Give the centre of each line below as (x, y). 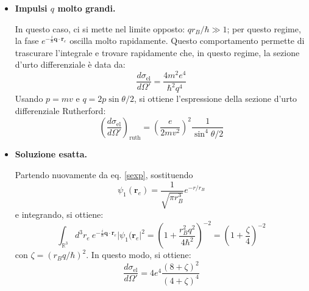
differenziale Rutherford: (60, 111)
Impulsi (31, 8)
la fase (27, 41)
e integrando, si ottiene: (59, 214)
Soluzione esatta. (51, 154)
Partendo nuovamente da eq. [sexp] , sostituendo (104, 175)
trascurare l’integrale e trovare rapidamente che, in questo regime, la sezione (157, 52)
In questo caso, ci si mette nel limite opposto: (100, 28)
